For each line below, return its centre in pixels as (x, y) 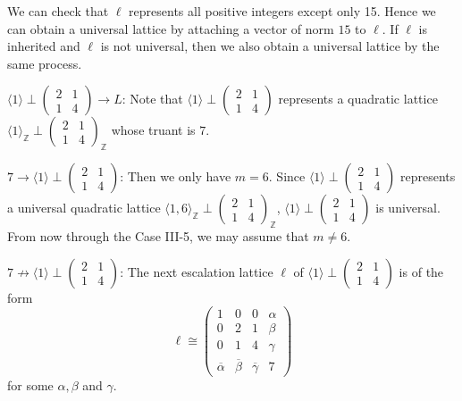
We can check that (58, 11)
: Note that (152, 99)
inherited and (44, 46)
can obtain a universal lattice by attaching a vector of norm (171, 28)
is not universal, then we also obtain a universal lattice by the (270, 46)
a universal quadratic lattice (84, 208)
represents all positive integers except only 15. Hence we (282, 11)
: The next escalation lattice (197, 271)
